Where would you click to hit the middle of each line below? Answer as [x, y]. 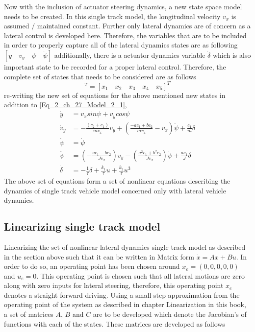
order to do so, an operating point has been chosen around [92, 266]
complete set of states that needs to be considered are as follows [100, 76]
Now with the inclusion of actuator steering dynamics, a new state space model [123, 6]
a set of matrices [29, 314]
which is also [232, 55]
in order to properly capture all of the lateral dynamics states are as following [121, 45]
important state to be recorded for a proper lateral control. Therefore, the [115, 66]
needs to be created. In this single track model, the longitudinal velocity [112, 16]
